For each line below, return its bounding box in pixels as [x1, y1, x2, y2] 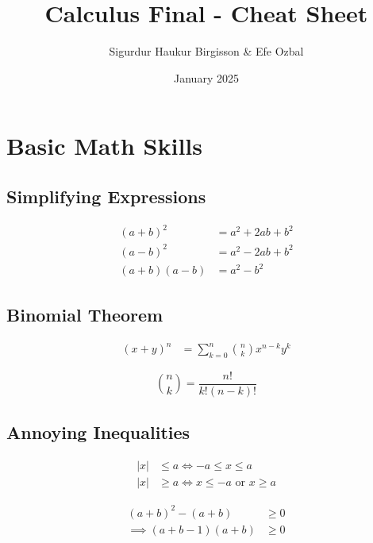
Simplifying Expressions [6, 183, 206, 208]
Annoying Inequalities [6, 420, 190, 445]
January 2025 [174, 69, 239, 86]
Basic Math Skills [6, 129, 202, 162]
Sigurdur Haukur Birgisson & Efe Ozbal [109, 43, 304, 60]
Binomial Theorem [6, 302, 163, 326]
